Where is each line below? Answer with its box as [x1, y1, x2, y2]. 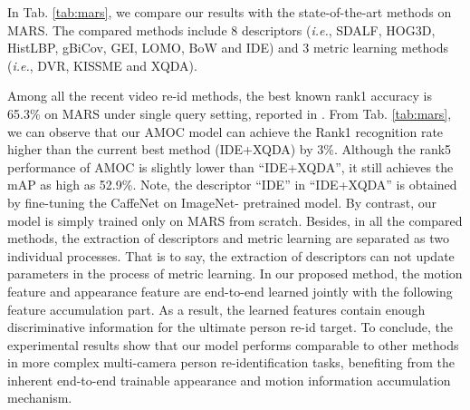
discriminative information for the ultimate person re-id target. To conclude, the [7, 317, 453, 337]
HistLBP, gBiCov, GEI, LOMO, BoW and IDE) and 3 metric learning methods [7, 38, 449, 57]
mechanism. [7, 388, 72, 407]
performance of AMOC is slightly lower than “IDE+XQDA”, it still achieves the [7, 157, 454, 176]
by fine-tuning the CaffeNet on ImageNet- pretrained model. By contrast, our [7, 192, 437, 211]
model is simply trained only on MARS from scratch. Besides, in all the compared [7, 210, 463, 229]
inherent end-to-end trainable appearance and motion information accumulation [7, 370, 451, 389]
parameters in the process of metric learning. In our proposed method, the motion [7, 264, 463, 283]
